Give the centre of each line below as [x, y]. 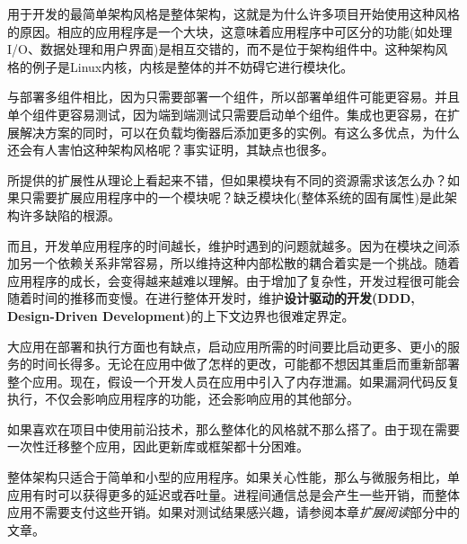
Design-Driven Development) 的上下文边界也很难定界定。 [181, 315]
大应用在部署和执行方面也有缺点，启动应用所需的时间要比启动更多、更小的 [227, 346]
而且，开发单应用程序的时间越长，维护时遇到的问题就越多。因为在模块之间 [227, 245]
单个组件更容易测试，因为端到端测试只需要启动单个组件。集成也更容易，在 [227, 114]
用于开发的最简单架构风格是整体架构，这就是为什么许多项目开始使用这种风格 [233, 13]
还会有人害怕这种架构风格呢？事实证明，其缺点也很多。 [171, 150]
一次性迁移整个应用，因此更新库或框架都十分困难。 [158, 446]
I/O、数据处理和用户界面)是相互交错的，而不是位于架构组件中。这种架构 [221, 49]
